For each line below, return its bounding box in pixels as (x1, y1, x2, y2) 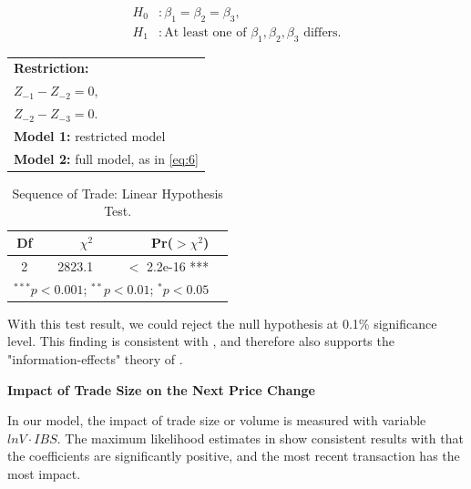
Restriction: (14, 58, 89, 77)
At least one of (164, 25, 247, 39)
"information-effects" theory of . (7, 350, 183, 369)
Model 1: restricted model (14, 126, 166, 145)
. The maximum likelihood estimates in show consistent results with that (56, 428, 464, 447)
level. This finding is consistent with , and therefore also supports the (7, 331, 394, 351)
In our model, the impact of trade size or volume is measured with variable (7, 411, 426, 430)
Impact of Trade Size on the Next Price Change (7, 380, 315, 399)
